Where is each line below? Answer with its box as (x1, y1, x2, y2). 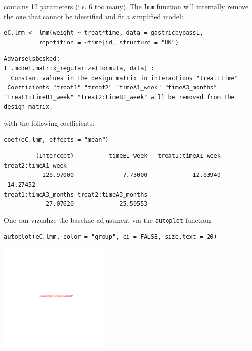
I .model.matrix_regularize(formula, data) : (4, 65, 154, 72)
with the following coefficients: (4, 118, 95, 128)
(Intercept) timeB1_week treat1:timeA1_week (35, 153, 221, 160)
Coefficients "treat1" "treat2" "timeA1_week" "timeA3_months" (7, 84, 217, 91)
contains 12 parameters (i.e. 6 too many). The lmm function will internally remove (4, 1, 249, 11)
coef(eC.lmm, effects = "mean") (4, 136, 109, 143)
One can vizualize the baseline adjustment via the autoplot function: (4, 215, 212, 225)
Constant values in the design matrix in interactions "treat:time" (11, 74, 238, 82)
